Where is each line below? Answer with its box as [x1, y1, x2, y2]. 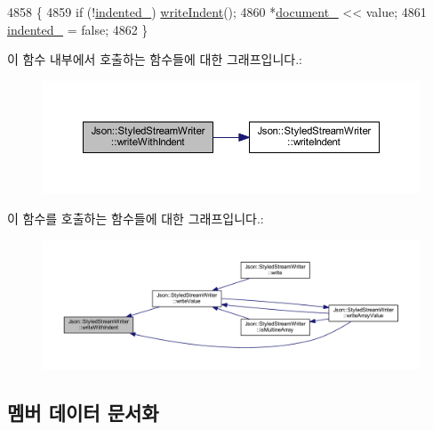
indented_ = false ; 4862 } [7, 20, 148, 38]
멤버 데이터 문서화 [7, 398, 159, 426]
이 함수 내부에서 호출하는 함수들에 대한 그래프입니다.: [7, 50, 302, 69]
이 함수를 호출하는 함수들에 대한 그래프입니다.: [7, 209, 264, 228]
